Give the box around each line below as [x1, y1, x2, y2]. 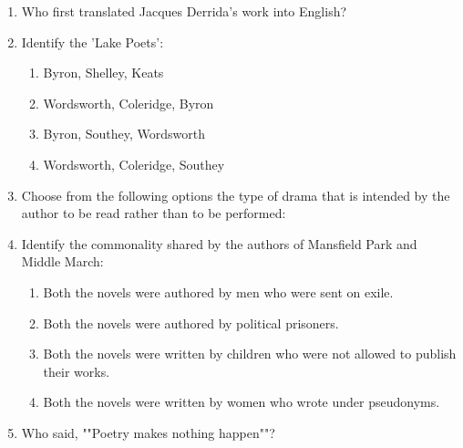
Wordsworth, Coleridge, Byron [43, 93, 214, 112]
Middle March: [21, 252, 104, 271]
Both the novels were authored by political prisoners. [43, 313, 339, 332]
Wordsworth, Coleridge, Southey [43, 154, 225, 173]
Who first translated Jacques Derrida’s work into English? [21, 2, 347, 20]
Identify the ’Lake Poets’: [21, 32, 164, 51]
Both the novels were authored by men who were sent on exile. [43, 282, 394, 301]
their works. [43, 361, 110, 380]
